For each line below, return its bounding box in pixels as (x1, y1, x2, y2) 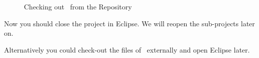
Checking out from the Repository (24, 1, 132, 11)
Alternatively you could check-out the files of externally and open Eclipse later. (4, 44, 250, 55)
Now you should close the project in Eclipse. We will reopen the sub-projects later (4, 18, 255, 28)
